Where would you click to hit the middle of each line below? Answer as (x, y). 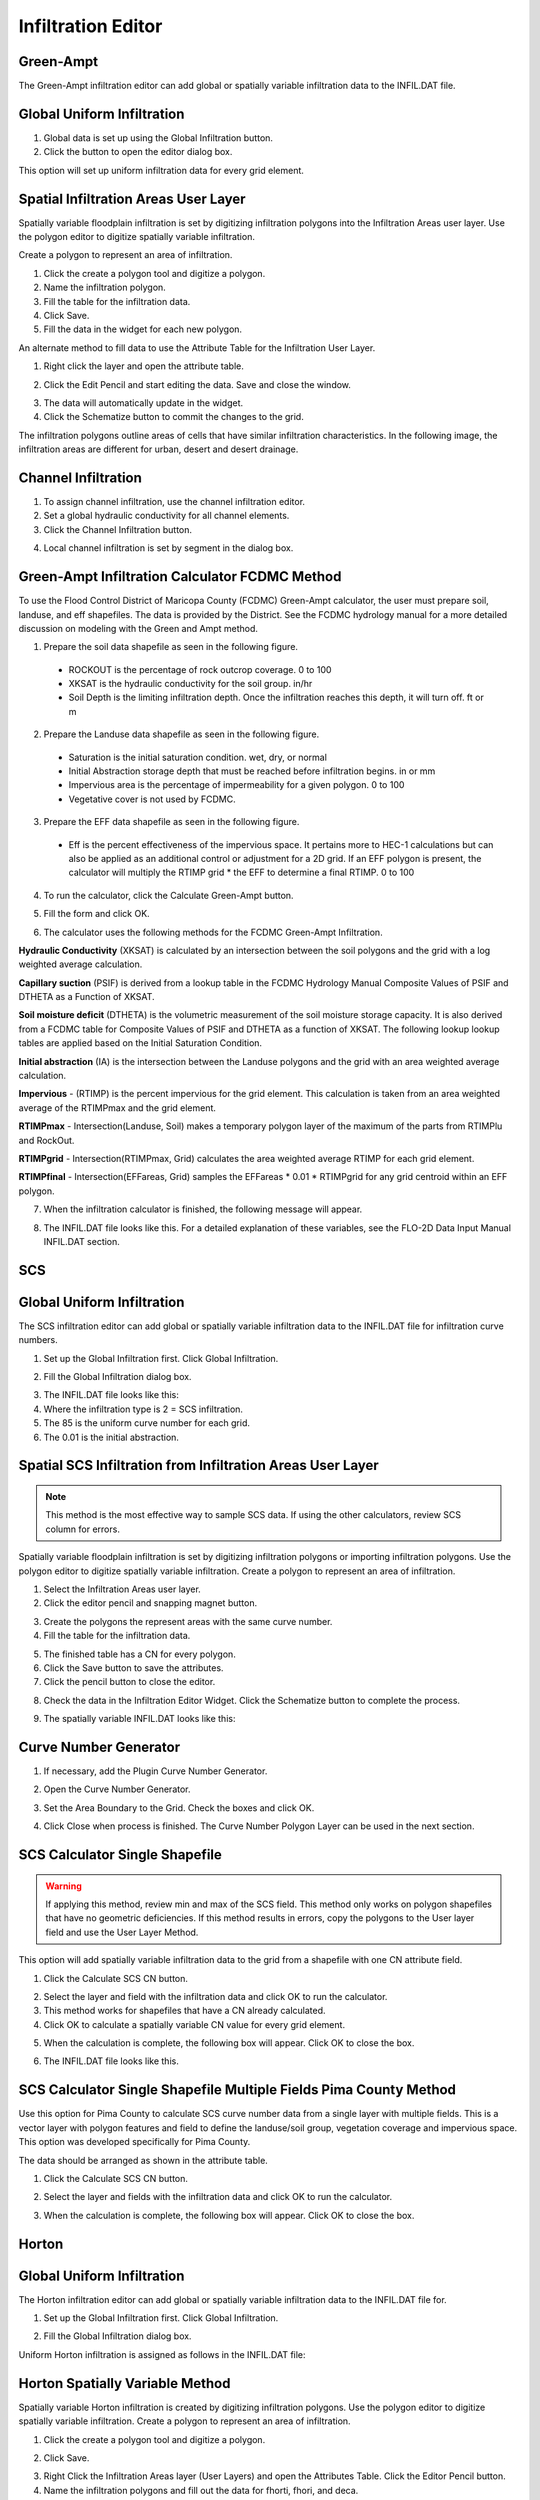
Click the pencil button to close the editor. (129, 1682)
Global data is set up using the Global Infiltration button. (158, 137)
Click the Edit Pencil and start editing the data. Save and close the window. (197, 384)
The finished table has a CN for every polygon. (140, 1654)
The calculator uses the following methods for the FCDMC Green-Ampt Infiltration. (213, 932)
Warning (63, 1886)
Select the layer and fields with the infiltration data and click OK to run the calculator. (218, 2197)
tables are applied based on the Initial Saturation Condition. (140, 1043)
